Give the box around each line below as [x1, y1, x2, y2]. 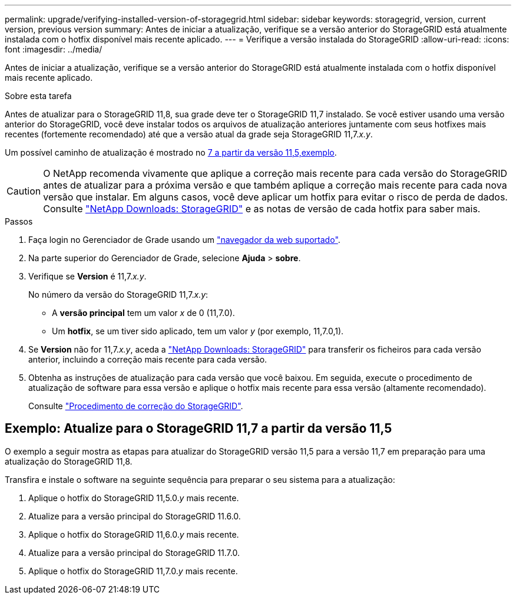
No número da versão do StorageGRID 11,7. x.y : [28, 289, 209, 299]
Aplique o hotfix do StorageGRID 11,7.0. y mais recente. [28, 565, 238, 576]
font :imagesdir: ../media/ [5, 44, 102, 54]
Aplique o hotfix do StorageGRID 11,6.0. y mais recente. [28, 529, 239, 539]
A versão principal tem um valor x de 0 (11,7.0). [52, 308, 235, 318]
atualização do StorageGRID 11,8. [5, 456, 133, 466]
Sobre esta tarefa [5, 91, 72, 101]
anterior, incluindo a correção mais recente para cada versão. [28, 354, 267, 364]
